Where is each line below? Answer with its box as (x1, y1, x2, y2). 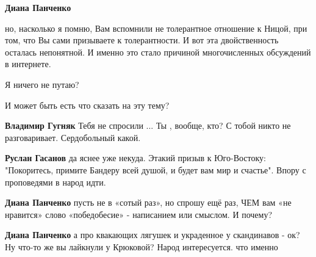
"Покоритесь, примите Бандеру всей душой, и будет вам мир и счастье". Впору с (5, 163, 306, 176)
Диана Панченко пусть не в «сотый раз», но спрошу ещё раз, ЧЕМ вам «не (5, 196, 292, 209)
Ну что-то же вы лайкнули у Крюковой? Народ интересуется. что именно (5, 240, 278, 253)
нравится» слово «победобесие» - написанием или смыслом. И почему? (5, 208, 273, 220)
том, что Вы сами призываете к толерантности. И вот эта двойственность (5, 34, 279, 46)
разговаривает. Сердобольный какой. (5, 131, 141, 143)
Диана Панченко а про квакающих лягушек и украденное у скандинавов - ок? (5, 228, 300, 241)
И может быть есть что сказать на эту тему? (5, 98, 170, 111)
